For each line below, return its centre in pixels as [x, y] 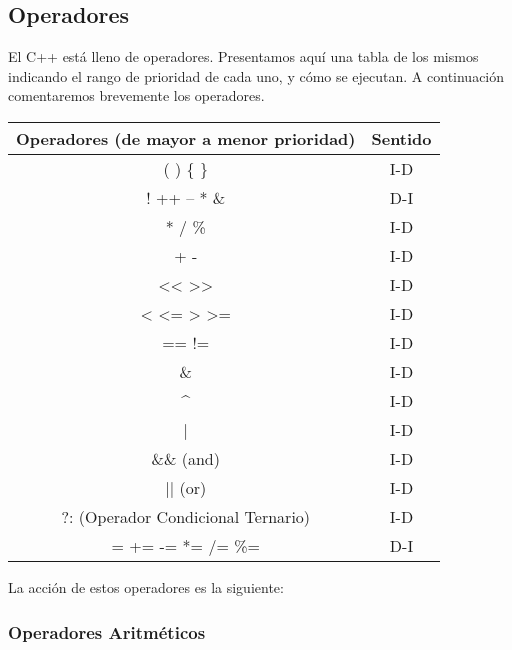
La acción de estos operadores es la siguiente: [146, 586]
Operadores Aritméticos [107, 631]
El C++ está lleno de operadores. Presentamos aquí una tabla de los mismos [243, 56]
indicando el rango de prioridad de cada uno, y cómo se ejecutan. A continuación [256, 75]
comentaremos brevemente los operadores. [136, 95]
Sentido [401, 138]
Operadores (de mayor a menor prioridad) [186, 138]
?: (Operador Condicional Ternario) [186, 516]
